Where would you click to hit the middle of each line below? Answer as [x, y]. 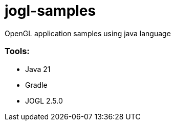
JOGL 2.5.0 [44, 101]
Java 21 [38, 69]
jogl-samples [50, 11]
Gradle [36, 85]
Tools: [17, 51]
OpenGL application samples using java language [88, 33]
